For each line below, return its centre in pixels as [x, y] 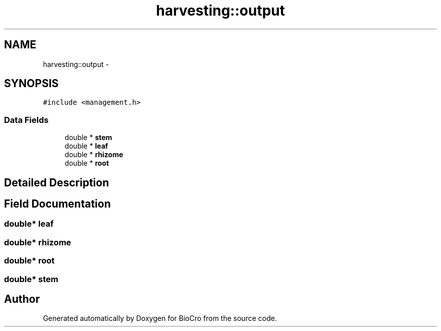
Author [22, 299]
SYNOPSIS [31, 84]
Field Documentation [57, 204]
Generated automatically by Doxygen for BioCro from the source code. [160, 318]
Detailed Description [57, 182]
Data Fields [26, 120]
